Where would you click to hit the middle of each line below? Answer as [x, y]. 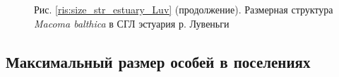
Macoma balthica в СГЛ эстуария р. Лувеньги [132, 23]
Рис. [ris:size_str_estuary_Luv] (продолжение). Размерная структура [184, 9]
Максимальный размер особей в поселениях [158, 61]
